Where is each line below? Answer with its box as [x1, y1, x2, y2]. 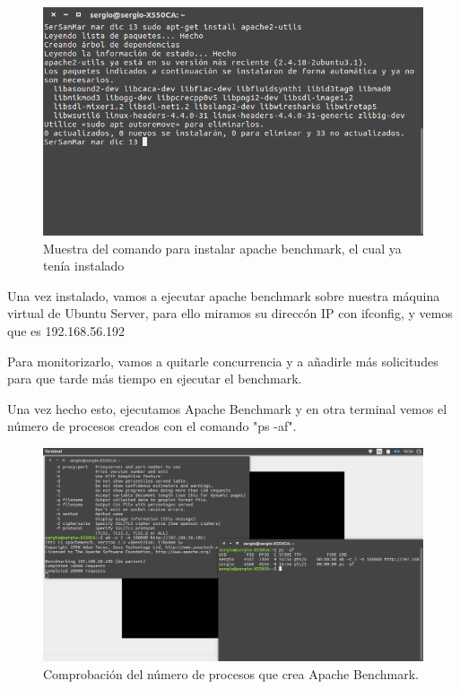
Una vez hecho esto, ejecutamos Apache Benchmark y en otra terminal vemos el [7, 399, 447, 418]
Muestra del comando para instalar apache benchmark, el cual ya [43, 238, 402, 257]
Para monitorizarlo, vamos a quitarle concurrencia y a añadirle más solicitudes [7, 351, 438, 370]
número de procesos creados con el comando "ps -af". [7, 417, 297, 435]
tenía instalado [43, 256, 125, 275]
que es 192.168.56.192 [7, 321, 126, 340]
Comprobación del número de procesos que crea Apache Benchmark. [43, 664, 419, 683]
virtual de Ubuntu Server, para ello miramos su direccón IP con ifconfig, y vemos [7, 304, 453, 323]
